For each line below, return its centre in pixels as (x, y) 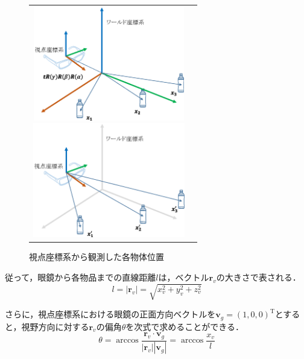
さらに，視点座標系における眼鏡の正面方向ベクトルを (110, 314)
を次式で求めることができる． (185, 326)
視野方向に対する (55, 326)
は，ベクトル (184, 277)
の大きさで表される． (258, 277)
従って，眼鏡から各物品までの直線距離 (81, 277)
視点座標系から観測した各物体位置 (97, 257)
